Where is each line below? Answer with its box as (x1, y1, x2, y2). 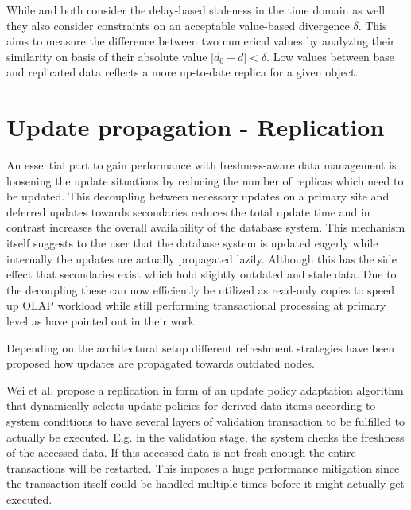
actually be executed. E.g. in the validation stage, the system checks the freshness (6, 428, 405, 445)
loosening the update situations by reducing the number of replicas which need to (6, 172, 404, 189)
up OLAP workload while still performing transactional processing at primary (6, 297, 386, 313)
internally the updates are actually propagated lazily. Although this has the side (6, 250, 397, 267)
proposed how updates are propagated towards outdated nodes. (6, 355, 315, 372)
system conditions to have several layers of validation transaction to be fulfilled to (6, 413, 405, 429)
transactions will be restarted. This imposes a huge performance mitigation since (6, 459, 400, 476)
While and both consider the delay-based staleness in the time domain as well (6, 2, 386, 18)
